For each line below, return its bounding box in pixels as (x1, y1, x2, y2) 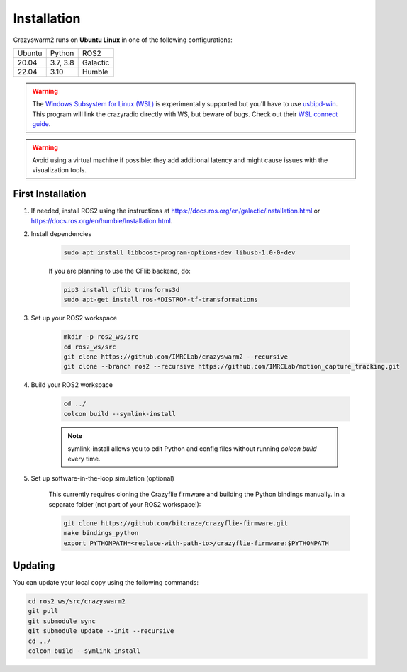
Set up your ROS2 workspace (30, 314, 117, 323)
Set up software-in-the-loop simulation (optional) (30, 474, 174, 482)
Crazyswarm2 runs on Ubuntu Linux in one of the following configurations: (13, 35, 233, 44)
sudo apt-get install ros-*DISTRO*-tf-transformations (63, 296, 258, 304)
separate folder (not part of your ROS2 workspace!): (48, 500, 201, 508)
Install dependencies (30, 229, 92, 237)
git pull (28, 607, 59, 615)
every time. (67, 454, 101, 463)
